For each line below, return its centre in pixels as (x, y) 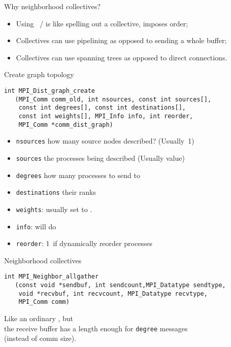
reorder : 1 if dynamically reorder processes (84, 243)
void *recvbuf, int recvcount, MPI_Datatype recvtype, (113, 293)
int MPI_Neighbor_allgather (52, 277)
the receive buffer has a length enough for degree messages (96, 328)
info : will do (36, 226)
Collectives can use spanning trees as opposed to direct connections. (122, 57)
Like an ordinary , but (39, 318)
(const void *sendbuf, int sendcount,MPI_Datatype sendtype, (120, 285)
